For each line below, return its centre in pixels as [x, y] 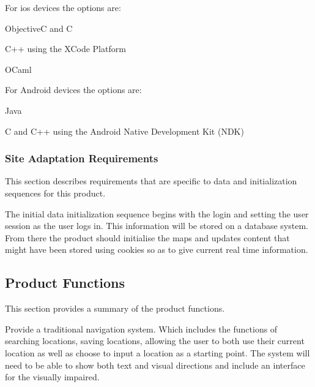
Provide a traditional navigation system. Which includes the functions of [141, 329]
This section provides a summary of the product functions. [115, 308]
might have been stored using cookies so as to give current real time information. [157, 250]
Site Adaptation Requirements [82, 158]
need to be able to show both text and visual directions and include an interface [155, 365]
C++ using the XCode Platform [65, 49]
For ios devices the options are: [63, 7]
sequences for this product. [55, 193]
